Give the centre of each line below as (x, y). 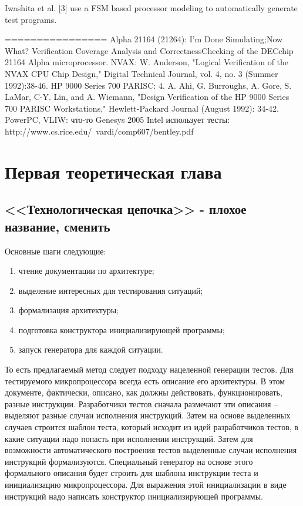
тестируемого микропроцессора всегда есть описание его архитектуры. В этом (145, 381)
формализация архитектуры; (68, 310)
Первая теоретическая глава (113, 171)
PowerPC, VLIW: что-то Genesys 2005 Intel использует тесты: (117, 120)
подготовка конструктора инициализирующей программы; (122, 329)
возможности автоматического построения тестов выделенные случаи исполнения (151, 450)
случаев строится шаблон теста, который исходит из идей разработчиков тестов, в (151, 427)
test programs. (31, 19)
